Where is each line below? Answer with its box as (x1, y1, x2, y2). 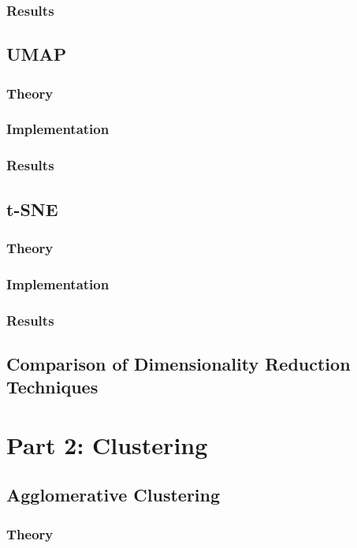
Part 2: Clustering (6, 428, 208, 460)
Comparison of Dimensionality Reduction (6, 351, 351, 375)
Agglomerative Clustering (6, 483, 221, 507)
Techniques (6, 375, 99, 399)
